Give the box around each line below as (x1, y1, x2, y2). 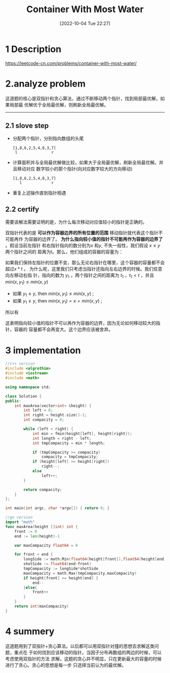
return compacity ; (23, 487, 62, 492)
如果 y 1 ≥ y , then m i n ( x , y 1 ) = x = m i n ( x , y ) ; (12, 297, 103, 305)
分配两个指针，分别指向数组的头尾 (12, 135, 84, 141)
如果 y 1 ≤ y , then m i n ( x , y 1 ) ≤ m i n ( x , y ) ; (12, 290, 94, 297)
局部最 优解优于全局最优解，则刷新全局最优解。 (9, 101, 109, 107)
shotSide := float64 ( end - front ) (23, 562, 92, 567)
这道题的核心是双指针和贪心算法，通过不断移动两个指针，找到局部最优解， (5, 95, 160, 101)
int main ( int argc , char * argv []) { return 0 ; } (5, 506, 110, 511)
